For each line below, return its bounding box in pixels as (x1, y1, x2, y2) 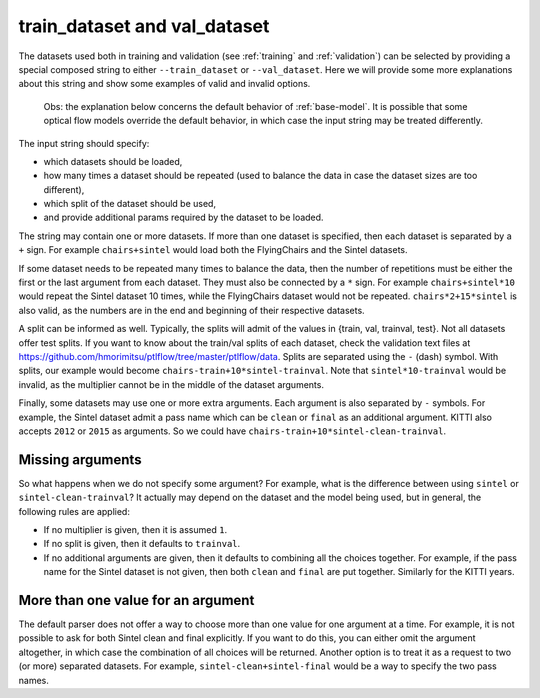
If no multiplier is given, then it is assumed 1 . (43, 524, 228, 535)
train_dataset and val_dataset (18, 15, 270, 37)
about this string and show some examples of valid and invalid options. (18, 78, 311, 90)
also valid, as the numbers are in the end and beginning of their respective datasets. (18, 304, 365, 316)
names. (18, 674, 49, 686)
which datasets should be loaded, (43, 155, 183, 167)
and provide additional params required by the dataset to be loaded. (43, 211, 324, 224)
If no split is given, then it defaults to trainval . (43, 538, 241, 550)
